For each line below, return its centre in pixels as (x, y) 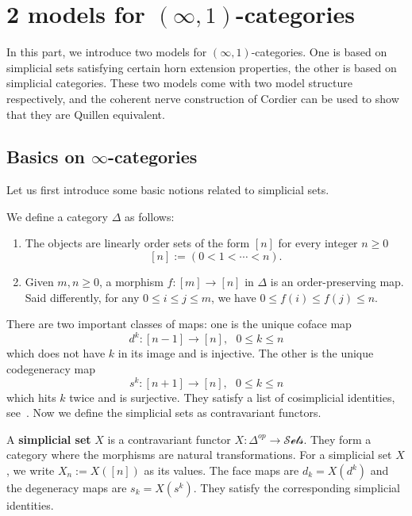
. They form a (337, 439)
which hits (31, 397)
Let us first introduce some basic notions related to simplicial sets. (168, 190)
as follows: (149, 216)
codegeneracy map (51, 368)
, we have (233, 297)
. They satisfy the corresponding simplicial (296, 487)
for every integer (318, 243)
